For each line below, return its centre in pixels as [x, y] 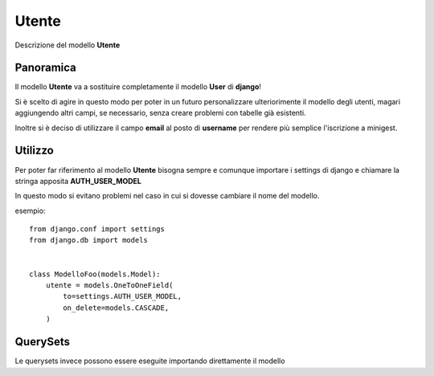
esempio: [30, 210]
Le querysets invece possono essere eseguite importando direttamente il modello [150, 361]
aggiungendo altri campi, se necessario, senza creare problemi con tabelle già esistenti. [160, 113]
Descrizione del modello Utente [68, 45]
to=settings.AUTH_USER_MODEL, [123, 296]
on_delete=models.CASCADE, [116, 308]
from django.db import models [89, 240]
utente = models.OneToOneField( [109, 286]
